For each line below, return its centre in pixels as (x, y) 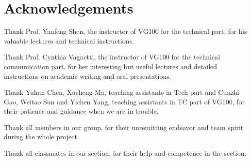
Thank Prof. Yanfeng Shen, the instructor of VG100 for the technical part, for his (125, 31)
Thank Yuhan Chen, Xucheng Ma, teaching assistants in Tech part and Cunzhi (122, 92)
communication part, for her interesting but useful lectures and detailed (111, 66)
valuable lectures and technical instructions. (69, 40)
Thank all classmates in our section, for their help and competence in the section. (125, 153)
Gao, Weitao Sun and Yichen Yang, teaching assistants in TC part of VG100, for (125, 101)
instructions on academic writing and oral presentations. (88, 76)
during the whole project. (42, 137)
